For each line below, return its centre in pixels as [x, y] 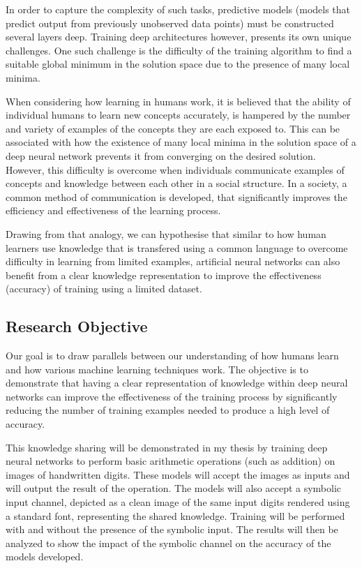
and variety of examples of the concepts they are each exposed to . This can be [173, 128]
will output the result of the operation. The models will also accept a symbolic [174, 488]
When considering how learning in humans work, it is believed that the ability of [178, 101]
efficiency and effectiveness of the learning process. [113, 210]
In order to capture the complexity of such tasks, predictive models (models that [178, 9]
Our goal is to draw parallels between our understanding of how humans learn [172, 356]
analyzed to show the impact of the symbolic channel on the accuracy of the [168, 543]
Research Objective [77, 326]
